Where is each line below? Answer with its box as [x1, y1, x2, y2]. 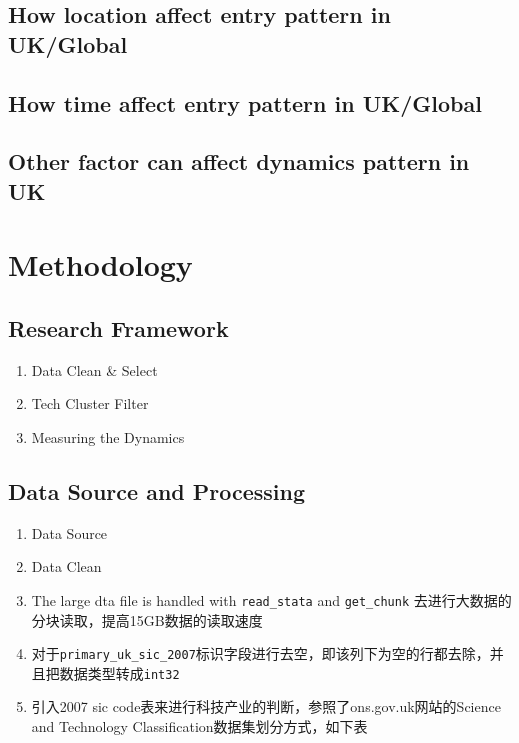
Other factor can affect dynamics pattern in [8, 146, 470, 177]
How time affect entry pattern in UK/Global [8, 87, 482, 118]
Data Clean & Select [31, 359, 158, 380]
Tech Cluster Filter [31, 393, 149, 414]
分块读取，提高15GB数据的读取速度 [31, 609, 263, 630]
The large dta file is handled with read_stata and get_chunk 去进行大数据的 [31, 589, 512, 610]
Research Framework [8, 312, 229, 343]
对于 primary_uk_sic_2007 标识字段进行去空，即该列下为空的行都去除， [31, 643, 490, 664]
